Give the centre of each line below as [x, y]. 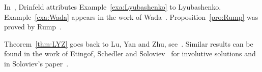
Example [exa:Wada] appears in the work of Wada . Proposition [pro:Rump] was [131, 16]
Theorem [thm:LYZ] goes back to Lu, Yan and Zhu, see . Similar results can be [129, 43]
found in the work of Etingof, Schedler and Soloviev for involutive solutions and [130, 53]
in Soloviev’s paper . [36, 63]
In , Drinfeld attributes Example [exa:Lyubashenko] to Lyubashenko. [113, 7]
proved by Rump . [33, 27]
